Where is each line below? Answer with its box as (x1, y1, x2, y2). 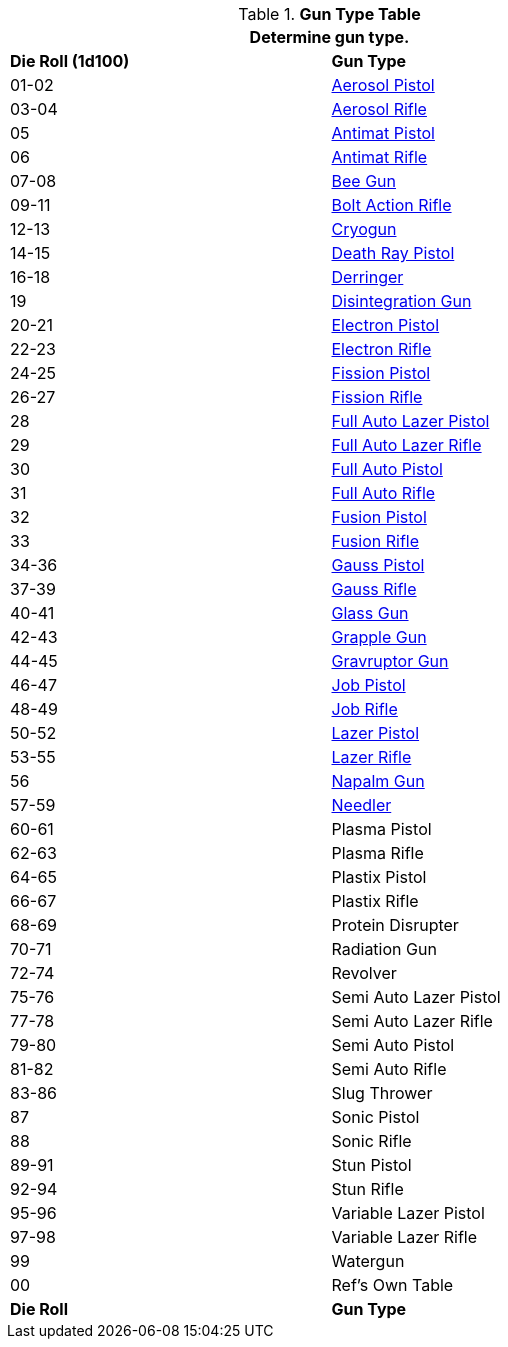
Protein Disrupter (331, 915, 459, 935)
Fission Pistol (331, 363, 431, 383)
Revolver (331, 963, 397, 983)
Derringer (331, 267, 404, 287)
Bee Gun (331, 171, 396, 191)
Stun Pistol (331, 1155, 412, 1175)
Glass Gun (331, 603, 409, 623)
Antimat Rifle (331, 147, 428, 167)
